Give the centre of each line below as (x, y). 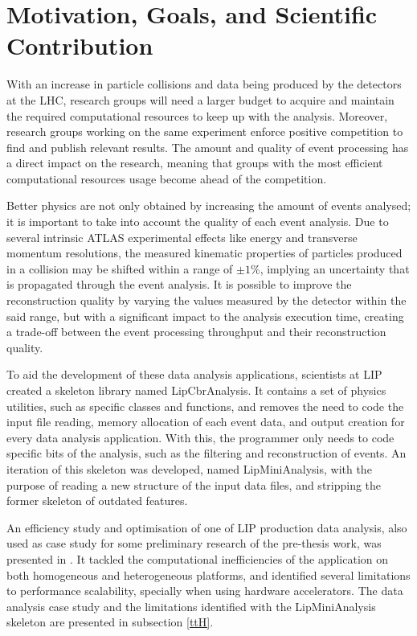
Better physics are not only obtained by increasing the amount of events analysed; (209, 205)
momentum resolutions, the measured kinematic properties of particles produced (204, 253)
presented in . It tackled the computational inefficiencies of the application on (198, 558)
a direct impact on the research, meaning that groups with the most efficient (195, 163)
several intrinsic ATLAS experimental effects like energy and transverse (182, 237)
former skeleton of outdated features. (97, 501)
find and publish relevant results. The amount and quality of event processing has (208, 147)
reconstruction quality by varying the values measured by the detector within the (206, 300)
